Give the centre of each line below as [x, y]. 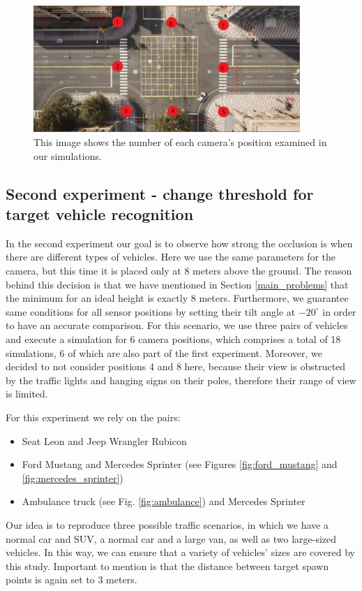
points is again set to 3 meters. [71, 579]
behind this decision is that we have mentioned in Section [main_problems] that [177, 284]
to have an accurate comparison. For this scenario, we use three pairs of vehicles [177, 325]
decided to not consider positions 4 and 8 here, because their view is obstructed [176, 366]
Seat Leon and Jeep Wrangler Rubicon [104, 440]
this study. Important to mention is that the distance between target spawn [167, 566]
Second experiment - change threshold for [160, 193]
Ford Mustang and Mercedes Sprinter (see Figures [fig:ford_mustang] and [180, 464]
